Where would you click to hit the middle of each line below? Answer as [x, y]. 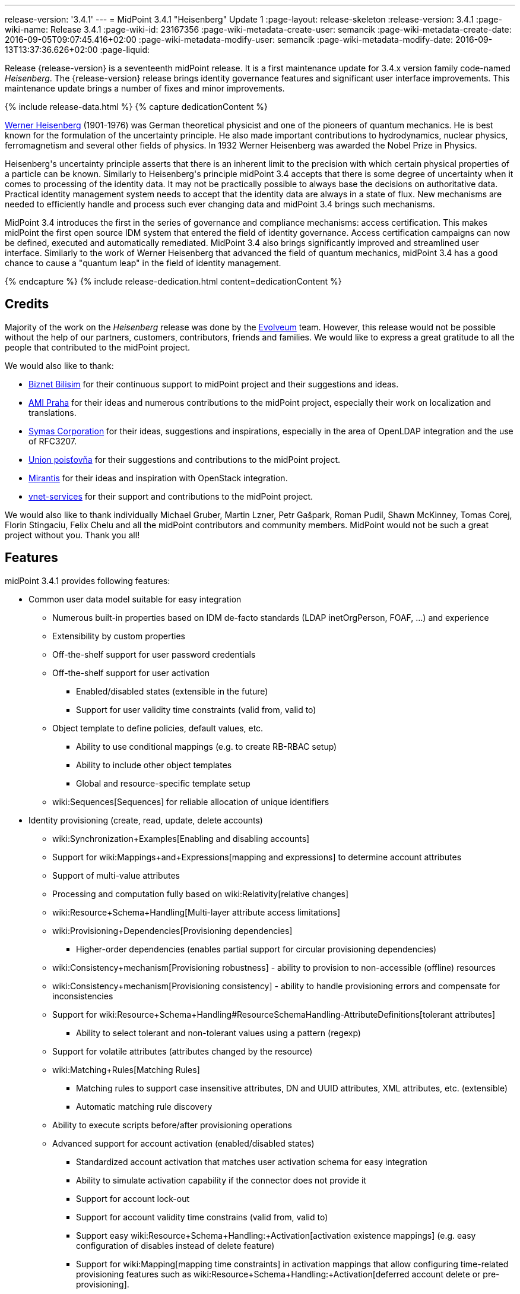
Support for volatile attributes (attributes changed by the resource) [183, 1051]
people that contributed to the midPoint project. [98, 347]
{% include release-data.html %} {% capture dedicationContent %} [137, 107]
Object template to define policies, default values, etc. [158, 728]
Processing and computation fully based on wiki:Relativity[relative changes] [201, 894]
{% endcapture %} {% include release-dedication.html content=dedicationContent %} [173, 281]
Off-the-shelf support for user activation [131, 673]
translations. [53, 412]
